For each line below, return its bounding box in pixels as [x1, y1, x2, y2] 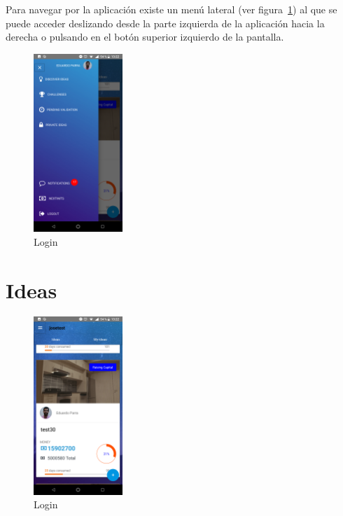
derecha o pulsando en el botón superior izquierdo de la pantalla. [6, 29, 284, 44]
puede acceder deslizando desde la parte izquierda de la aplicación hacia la [6, 15, 325, 30]
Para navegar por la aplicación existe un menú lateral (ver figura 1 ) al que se [6, 2, 337, 16]
